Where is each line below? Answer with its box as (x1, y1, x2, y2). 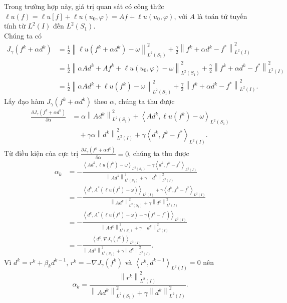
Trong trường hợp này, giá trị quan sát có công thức (4, 1, 164, 11)
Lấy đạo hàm (4, 96, 45, 106)
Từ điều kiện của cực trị (4, 148, 79, 158)
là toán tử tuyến (197, 10, 247, 21)
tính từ (4, 20, 26, 31)
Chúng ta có (4, 30, 42, 40)
